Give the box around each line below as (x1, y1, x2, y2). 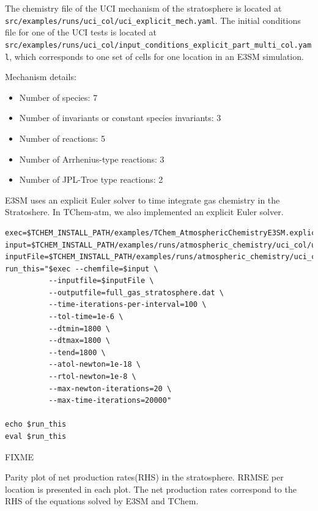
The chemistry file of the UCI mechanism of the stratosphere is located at (5, 2, 282, 14)
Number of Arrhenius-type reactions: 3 (19, 152, 165, 165)
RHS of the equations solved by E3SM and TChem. (5, 494, 199, 507)
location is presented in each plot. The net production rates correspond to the (5, 482, 297, 495)
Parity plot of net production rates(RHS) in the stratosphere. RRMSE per (5, 471, 284, 483)
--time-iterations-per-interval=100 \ (48, 300, 207, 309)
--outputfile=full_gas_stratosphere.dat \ (48, 288, 224, 297)
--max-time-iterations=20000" (48, 396, 172, 405)
